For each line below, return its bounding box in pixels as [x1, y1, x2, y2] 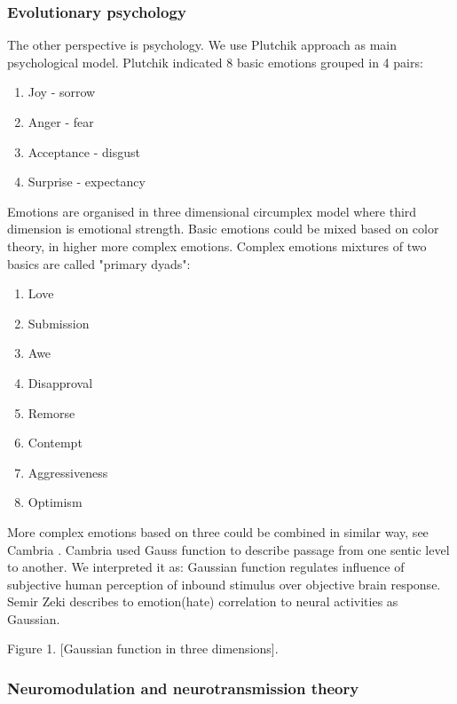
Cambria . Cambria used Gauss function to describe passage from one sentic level [7, 540, 450, 558]
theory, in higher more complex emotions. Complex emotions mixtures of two [7, 236, 427, 255]
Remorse [28, 403, 75, 422]
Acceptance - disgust [28, 142, 140, 161]
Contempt [28, 433, 83, 452]
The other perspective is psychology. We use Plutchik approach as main [7, 36, 397, 54]
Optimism [28, 493, 83, 511]
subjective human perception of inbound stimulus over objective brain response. [7, 574, 441, 593]
